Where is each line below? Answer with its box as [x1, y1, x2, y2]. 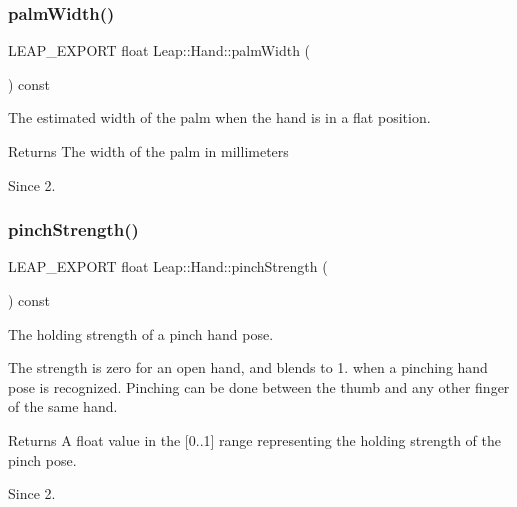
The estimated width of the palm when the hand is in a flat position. [8, 107, 431, 128]
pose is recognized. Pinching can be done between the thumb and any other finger [8, 376, 510, 397]
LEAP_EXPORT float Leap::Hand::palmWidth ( [8, 40, 311, 61]
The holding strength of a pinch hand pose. [8, 323, 274, 344]
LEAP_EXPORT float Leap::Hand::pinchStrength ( [8, 256, 328, 277]
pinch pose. [8, 449, 77, 470]
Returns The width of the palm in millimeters [8, 141, 289, 161]
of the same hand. [8, 396, 118, 417]
